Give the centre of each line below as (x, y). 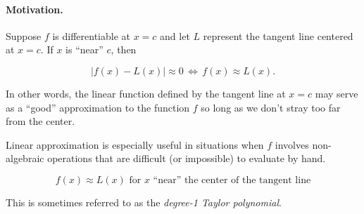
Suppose (24, 35)
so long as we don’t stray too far (271, 107)
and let (175, 35)
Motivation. (34, 9)
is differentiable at (92, 35)
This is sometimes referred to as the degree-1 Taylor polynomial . (144, 202)
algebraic (25, 158)
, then (124, 49)
